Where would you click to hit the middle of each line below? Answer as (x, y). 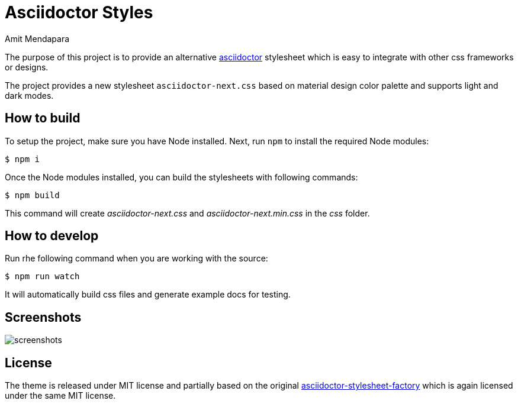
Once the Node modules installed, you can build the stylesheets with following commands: (181, 177)
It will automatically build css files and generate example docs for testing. (148, 295)
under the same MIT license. (60, 396)
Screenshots (43, 317)
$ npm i (22, 159)
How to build (43, 118)
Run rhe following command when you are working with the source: (136, 258)
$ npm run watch (42, 277)
